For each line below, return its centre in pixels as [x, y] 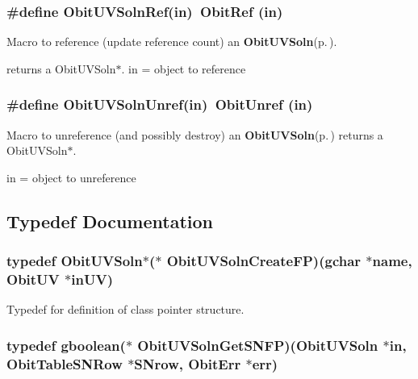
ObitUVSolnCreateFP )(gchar [264, 261]
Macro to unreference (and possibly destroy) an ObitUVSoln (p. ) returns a [195, 134]
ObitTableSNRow [65, 363]
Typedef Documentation [110, 221]
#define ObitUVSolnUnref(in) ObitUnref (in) [160, 104]
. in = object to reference [184, 68]
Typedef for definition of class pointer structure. [125, 309]
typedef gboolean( [66, 345]
